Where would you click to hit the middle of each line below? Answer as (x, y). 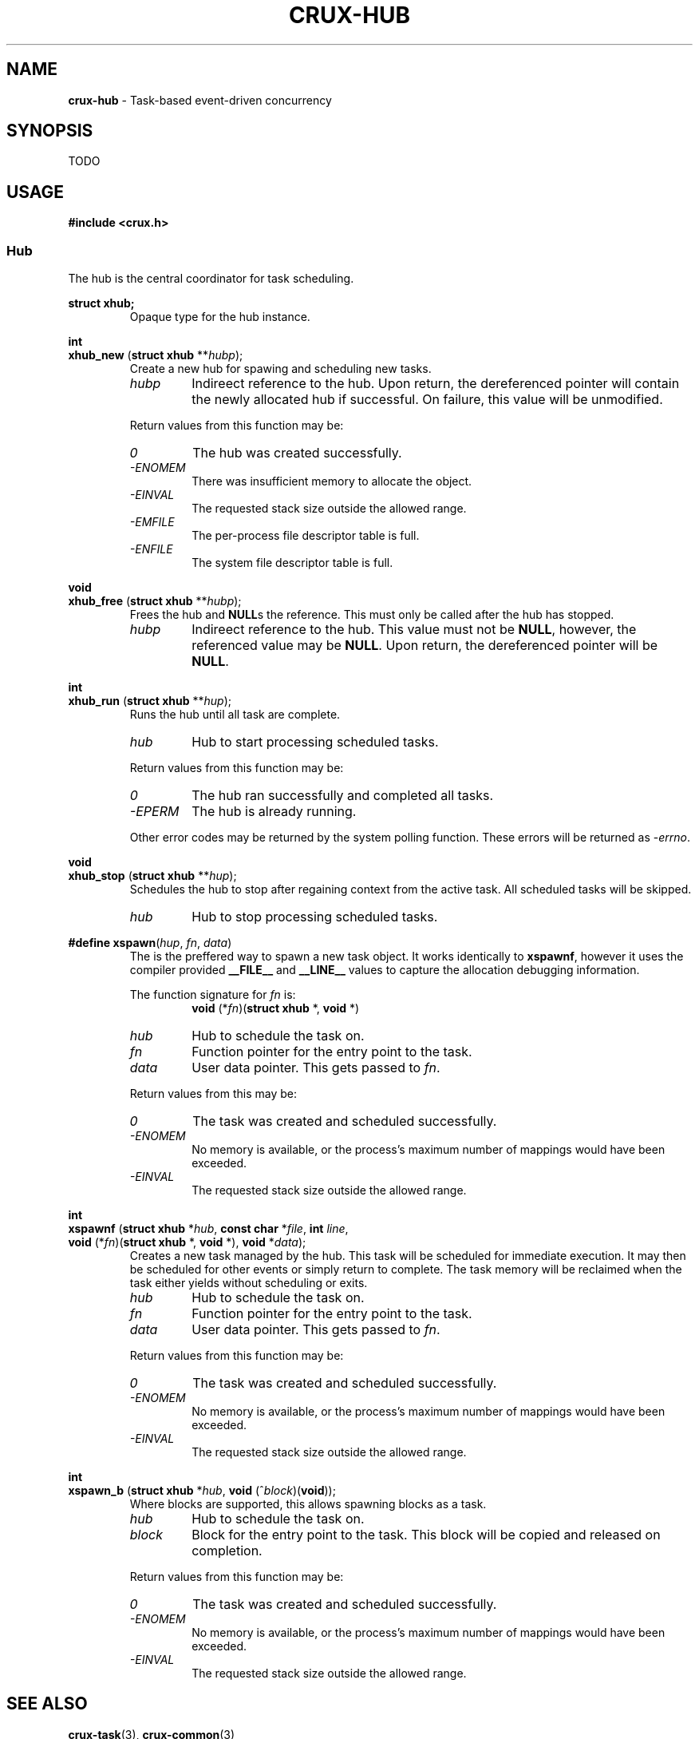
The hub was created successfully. (297, 453)
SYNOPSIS (50, 131)
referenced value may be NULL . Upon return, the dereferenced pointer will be (425, 646)
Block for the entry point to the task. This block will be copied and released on (426, 1535)
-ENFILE (151, 549)
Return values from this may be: (213, 1094)
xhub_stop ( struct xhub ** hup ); (152, 876)
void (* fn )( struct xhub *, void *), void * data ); (187, 1242)
